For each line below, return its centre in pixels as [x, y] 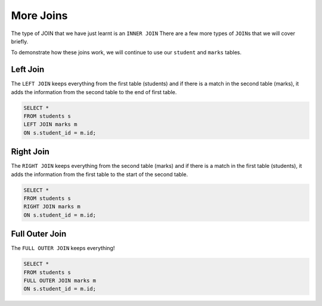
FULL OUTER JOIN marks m [60, 281]
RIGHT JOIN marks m [52, 207]
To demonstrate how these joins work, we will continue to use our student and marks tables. [126, 52]
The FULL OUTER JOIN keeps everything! [63, 248]
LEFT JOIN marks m [50, 124]
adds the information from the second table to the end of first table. [94, 92]
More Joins [39, 15]
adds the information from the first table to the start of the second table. [99, 174]
